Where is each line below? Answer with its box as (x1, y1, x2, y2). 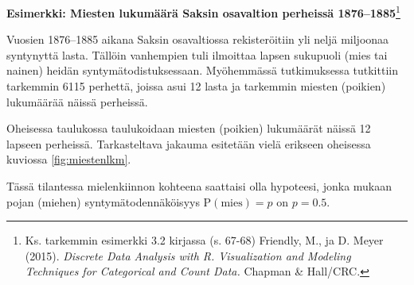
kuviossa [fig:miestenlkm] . (6, 151, 131, 168)
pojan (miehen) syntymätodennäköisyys (6, 193, 200, 210)
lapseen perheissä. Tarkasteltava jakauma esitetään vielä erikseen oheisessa (6, 135, 371, 152)
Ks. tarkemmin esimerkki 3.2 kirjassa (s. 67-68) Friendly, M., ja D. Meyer (25, 232, 384, 248)
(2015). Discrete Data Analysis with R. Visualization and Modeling (25, 247, 351, 264)
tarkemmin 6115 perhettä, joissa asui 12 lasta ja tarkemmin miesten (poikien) (6, 78, 386, 94)
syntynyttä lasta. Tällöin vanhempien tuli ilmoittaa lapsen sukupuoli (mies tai (6, 46, 388, 63)
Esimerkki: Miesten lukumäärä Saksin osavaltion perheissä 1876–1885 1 (6, 2, 400, 21)
